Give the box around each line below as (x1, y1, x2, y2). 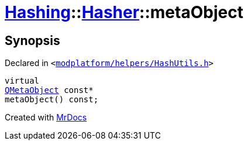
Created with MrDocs (5, 112, 87, 123)
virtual (5, 76, 40, 86)
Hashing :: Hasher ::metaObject (5, 2, 243, 22)
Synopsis (5, 33, 60, 48)
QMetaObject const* (5, 85, 94, 95)
